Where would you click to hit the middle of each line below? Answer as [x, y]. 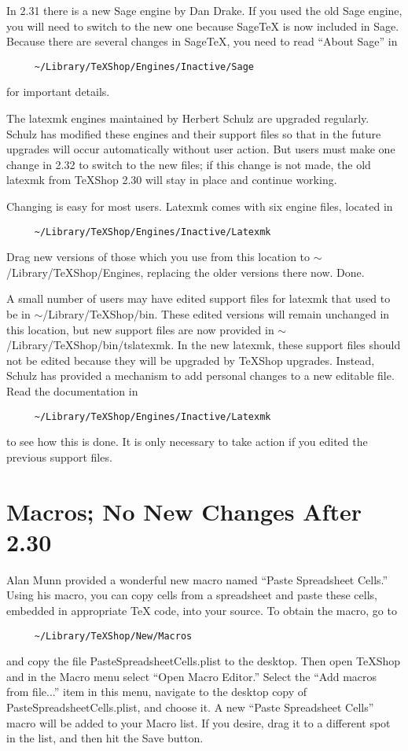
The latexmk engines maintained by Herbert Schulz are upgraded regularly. [188, 118]
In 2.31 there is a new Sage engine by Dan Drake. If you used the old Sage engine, [204, 10]
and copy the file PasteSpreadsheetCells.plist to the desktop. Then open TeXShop [204, 661]
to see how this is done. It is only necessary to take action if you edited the [187, 442]
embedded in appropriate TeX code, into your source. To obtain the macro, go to [202, 610]
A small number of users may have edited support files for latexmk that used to [198, 298]
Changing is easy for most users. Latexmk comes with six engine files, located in [200, 206]
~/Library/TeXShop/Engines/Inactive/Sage [144, 66]
